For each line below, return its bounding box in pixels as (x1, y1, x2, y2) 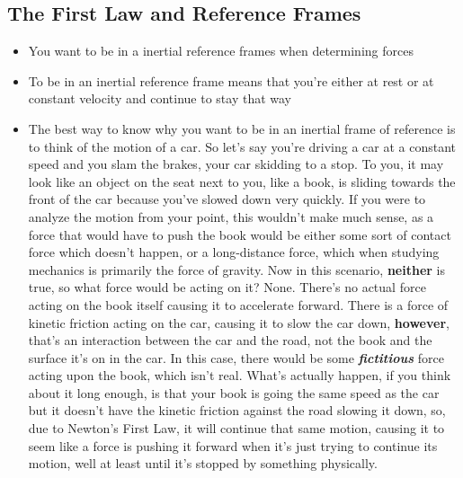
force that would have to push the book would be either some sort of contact (28, 225, 451, 243)
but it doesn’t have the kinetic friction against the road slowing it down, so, (28, 401, 446, 420)
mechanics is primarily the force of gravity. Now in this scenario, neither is (28, 260, 445, 279)
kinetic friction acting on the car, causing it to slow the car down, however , (28, 313, 450, 332)
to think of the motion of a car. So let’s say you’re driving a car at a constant (28, 137, 457, 155)
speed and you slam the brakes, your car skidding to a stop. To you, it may (28, 155, 444, 173)
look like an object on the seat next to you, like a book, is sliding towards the (28, 172, 456, 190)
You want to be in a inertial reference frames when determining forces (28, 41, 414, 60)
